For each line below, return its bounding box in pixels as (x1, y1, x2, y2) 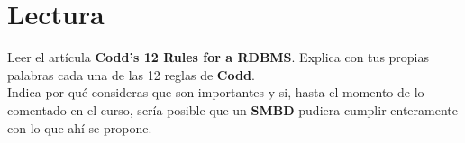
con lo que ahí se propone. (7, 118, 152, 137)
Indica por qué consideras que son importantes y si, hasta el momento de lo (7, 83, 424, 102)
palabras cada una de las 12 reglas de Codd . (7, 65, 255, 84)
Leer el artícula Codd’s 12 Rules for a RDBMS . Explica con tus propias (7, 48, 430, 67)
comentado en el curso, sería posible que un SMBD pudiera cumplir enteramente (7, 100, 458, 119)
